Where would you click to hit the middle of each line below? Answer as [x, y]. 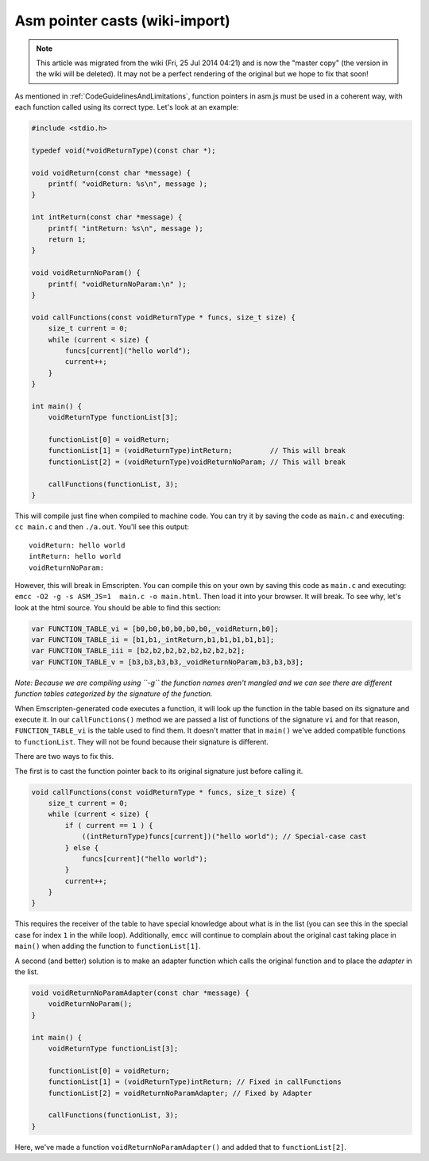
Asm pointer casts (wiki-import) [122, 21]
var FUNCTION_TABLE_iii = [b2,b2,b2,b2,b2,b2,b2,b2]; [138, 651]
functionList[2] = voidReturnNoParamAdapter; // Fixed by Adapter [180, 1093]
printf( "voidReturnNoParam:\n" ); [117, 284]
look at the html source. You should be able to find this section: [118, 607]
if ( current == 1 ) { [109, 825]
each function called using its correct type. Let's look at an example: [127, 107]
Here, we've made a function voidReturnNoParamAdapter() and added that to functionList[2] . [181, 1147]
